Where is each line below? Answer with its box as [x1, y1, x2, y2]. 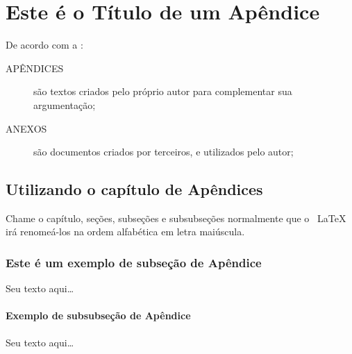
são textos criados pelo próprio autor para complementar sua [33, 84, 292, 99]
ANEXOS [6, 121, 47, 135]
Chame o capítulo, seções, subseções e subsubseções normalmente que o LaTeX [6, 210, 346, 225]
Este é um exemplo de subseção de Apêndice [6, 254, 262, 271]
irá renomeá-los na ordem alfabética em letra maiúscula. [6, 224, 245, 239]
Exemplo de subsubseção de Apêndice [6, 308, 191, 323]
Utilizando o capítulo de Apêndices [6, 178, 263, 200]
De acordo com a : [6, 37, 83, 52]
